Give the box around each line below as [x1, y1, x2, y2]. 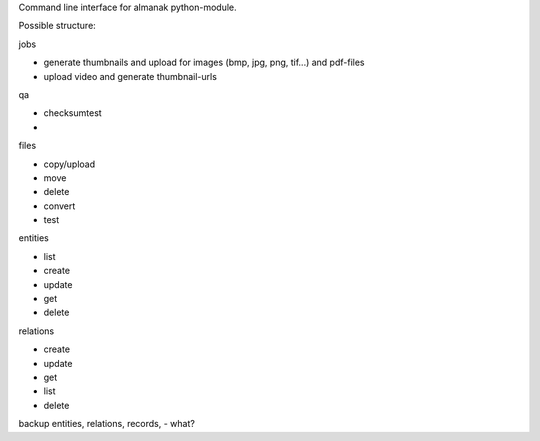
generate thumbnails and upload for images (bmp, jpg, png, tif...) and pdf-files [43, 56, 365, 69]
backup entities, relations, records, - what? [18, 418, 195, 430]
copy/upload [43, 158, 96, 170]
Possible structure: [18, 20, 97, 32]
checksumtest [43, 107, 102, 119]
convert [43, 200, 76, 212]
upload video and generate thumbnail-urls [43, 70, 217, 82]
